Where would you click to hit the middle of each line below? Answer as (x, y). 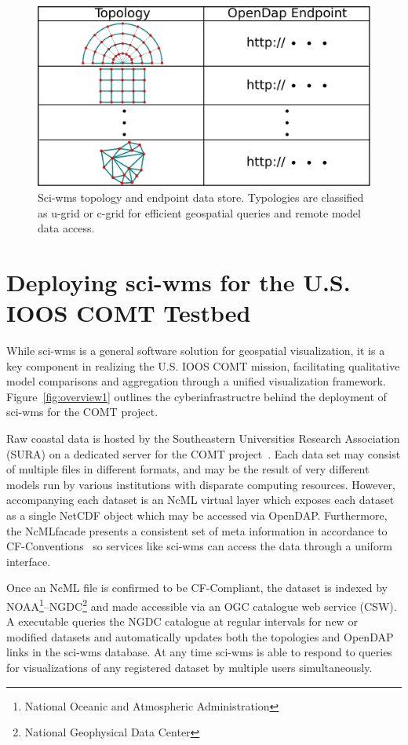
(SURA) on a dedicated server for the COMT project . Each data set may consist (204, 453)
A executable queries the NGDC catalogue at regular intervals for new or (182, 621)
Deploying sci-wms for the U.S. (178, 281)
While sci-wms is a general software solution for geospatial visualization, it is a (196, 351)
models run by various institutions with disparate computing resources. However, (201, 484)
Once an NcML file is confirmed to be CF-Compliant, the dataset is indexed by (197, 588)
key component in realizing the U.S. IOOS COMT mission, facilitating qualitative (203, 365)
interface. (29, 561)
